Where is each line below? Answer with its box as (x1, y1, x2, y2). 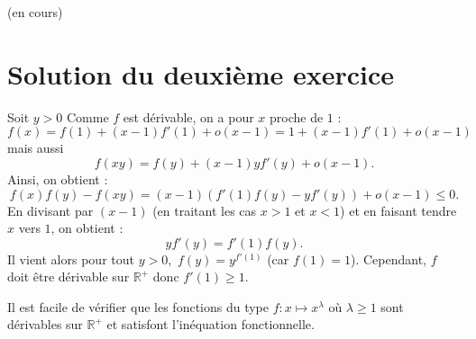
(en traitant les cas (152, 201, 257, 219)
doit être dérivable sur (7, 267, 130, 286)
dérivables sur (7, 315, 83, 334)
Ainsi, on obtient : (7, 169, 108, 188)
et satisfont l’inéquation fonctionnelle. (106, 315, 315, 334)
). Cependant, (350, 249, 426, 268)
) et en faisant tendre (340, 201, 457, 219)
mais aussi (7, 138, 64, 157)
